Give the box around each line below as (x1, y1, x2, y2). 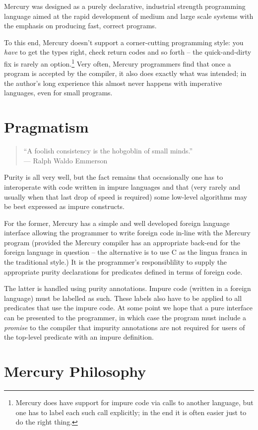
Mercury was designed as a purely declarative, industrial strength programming (4, 1, 246, 11)
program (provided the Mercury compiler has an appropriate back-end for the (4, 237, 241, 247)
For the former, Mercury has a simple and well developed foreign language (4, 217, 230, 228)
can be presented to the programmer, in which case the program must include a (4, 312, 247, 323)
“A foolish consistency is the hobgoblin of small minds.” (23, 145, 193, 156)
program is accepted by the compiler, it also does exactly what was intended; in (4, 68, 247, 78)
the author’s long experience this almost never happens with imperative (4, 77, 222, 88)
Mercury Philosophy (4, 361, 146, 381)
